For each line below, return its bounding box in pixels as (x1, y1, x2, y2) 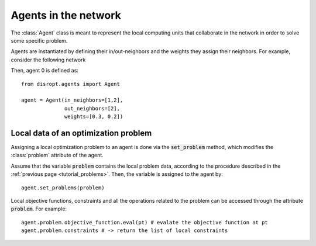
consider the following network (11, 56, 86, 63)
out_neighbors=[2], (64, 105, 120, 112)
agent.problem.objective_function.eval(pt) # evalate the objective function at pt (21, 219, 269, 226)
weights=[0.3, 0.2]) (64, 113, 123, 120)
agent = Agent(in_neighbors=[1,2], (21, 97, 123, 103)
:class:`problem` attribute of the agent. (11, 152, 104, 159)
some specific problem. (11, 37, 68, 44)
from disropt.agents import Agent (21, 81, 120, 87)
